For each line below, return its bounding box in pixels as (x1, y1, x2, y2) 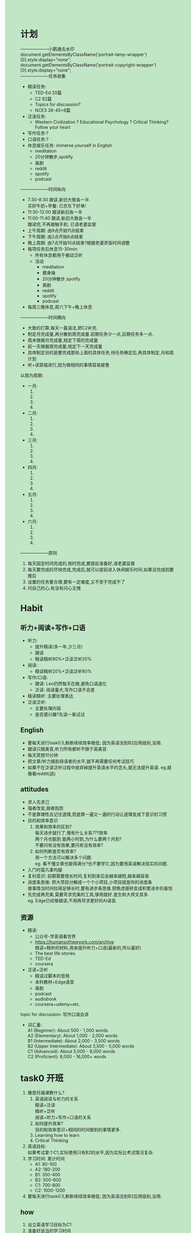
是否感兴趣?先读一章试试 (34, 711, 85, 717)
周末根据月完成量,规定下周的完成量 (27, 337, 98, 343)
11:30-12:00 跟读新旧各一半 (27, 209, 83, 215)
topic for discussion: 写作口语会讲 (20, 1012, 89, 1017)
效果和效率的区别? (34, 824, 72, 830)
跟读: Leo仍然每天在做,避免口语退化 (34, 681, 107, 687)
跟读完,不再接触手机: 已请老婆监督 (27, 221, 97, 227)
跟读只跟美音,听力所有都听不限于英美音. (27, 746, 108, 752)
